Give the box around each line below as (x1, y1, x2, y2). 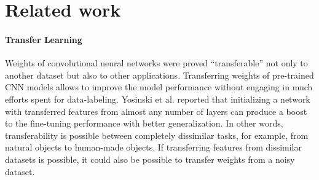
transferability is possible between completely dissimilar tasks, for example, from (5, 128, 309, 141)
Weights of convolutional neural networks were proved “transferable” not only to (5, 57, 308, 69)
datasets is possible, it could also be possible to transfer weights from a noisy (5, 152, 295, 165)
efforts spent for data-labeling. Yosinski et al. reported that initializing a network (5, 92, 310, 105)
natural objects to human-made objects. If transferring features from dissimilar (5, 141, 302, 154)
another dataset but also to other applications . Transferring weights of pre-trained (5, 68, 314, 81)
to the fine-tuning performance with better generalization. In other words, (5, 117, 283, 130)
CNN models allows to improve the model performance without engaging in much (5, 80, 313, 93)
